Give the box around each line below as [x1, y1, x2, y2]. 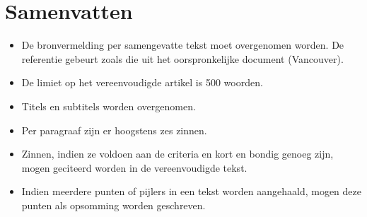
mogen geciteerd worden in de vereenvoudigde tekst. [21, 160, 247, 175]
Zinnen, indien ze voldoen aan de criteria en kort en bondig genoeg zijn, [21, 146, 334, 161]
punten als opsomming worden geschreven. [21, 197, 206, 212]
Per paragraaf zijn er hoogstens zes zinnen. [21, 122, 207, 137]
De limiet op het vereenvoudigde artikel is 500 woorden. [21, 75, 263, 90]
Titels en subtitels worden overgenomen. [21, 98, 196, 113]
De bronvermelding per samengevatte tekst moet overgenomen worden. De [21, 37, 344, 52]
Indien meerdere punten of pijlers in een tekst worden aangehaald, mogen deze [21, 184, 361, 199]
